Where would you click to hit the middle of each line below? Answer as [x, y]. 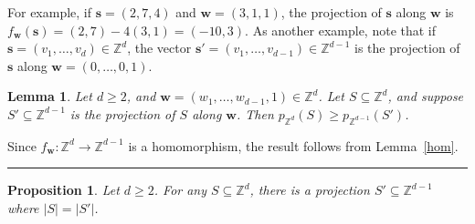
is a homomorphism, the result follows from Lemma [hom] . [293, 145]
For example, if [50, 12]
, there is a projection [310, 190]
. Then [255, 113]
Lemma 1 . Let [50, 96]
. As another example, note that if [341, 30]
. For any [180, 190]
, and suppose [426, 96]
